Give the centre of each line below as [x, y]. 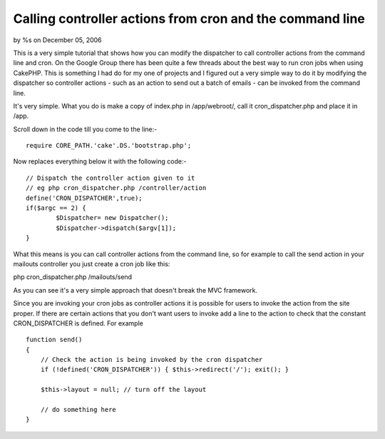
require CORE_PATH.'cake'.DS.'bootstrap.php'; [109, 146]
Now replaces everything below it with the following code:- [100, 161]
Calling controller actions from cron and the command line [189, 19]
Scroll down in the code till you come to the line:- [85, 129]
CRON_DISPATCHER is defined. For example [78, 323]
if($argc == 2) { [56, 208]
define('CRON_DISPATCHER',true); [84, 198]
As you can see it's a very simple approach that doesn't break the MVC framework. [135, 290]
